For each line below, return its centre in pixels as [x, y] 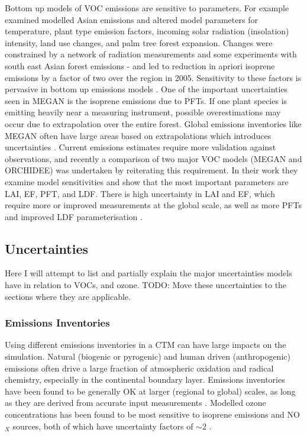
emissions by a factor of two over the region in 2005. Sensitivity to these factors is [153, 77]
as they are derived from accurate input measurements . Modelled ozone [135, 403]
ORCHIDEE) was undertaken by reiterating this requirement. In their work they [151, 170]
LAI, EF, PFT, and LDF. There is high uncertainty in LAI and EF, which [140, 193]
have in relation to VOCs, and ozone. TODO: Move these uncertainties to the [146, 285]
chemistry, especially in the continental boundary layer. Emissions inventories [145, 380]
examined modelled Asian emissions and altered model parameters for [131, 19]
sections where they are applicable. [68, 296]
